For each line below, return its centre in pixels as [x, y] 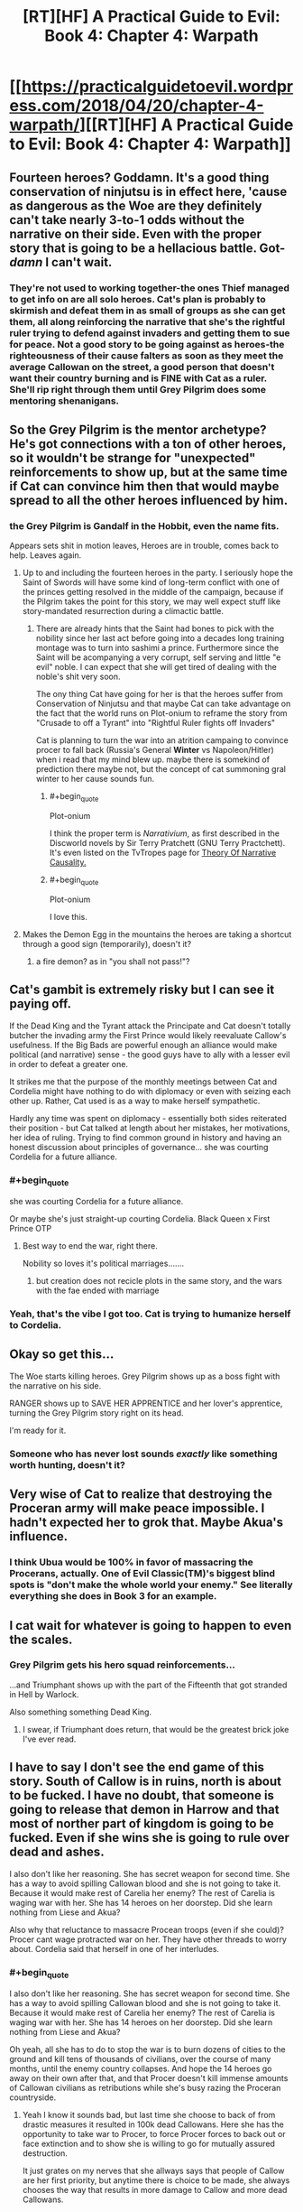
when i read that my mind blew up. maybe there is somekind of [153, 759]
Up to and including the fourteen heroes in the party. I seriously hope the [157, 573]
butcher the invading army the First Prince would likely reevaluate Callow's [148, 1035]
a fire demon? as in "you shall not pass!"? [113, 961]
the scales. [41, 1639]
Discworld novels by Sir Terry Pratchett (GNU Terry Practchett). [167, 842]
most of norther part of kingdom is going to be [142, 1824]
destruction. [45, 2153]
